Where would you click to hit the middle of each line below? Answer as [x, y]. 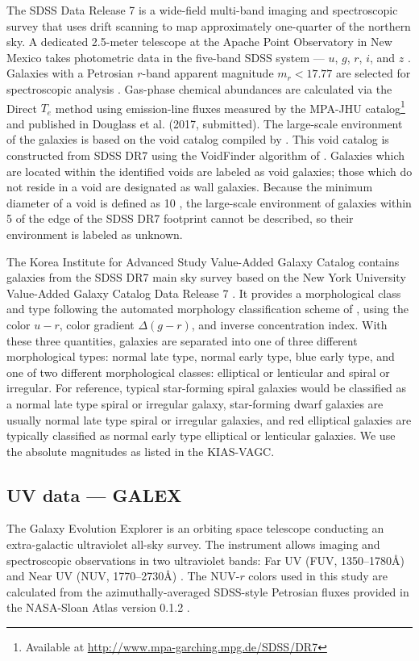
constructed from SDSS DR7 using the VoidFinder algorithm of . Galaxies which [206, 155]
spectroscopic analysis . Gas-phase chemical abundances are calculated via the [199, 88]
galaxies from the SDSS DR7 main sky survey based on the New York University [206, 277]
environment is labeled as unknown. [95, 234]
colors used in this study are [318, 576]
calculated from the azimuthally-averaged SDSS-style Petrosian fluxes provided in [208, 591]
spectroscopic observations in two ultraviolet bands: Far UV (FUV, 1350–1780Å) [206, 560]
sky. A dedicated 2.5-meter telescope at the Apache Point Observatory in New [199, 42]
